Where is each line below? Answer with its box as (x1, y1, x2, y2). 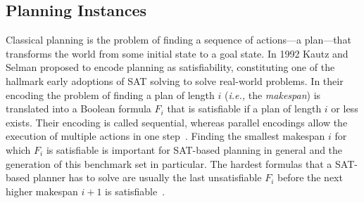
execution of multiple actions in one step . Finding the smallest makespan (6, 129, 325, 143)
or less (331, 101, 358, 116)
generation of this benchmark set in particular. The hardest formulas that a (6, 156, 332, 171)
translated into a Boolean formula (6, 101, 151, 116)
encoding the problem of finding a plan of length (6, 87, 215, 102)
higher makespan (6, 183, 78, 198)
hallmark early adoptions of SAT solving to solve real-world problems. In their (6, 73, 344, 88)
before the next (277, 170, 343, 185)
